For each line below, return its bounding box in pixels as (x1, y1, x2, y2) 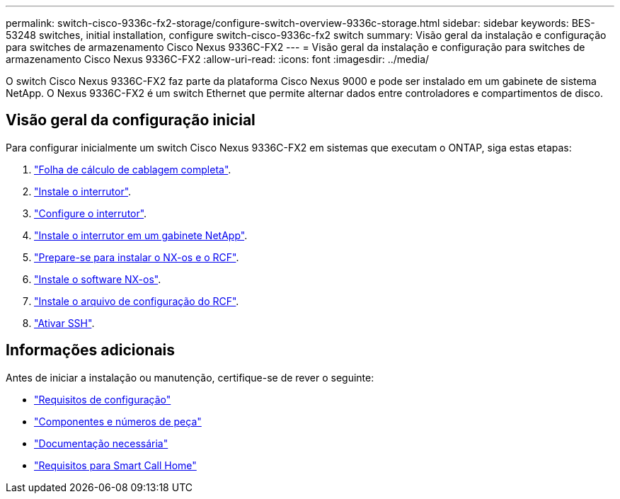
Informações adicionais (6, 341, 176, 360)
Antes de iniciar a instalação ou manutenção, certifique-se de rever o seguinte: (6, 371, 374, 384)
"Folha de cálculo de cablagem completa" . (34, 163, 231, 176)
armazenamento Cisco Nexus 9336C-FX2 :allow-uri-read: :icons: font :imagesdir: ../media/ (6, 53, 430, 65)
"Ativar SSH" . (34, 316, 95, 329)
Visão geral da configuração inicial (6, 111, 256, 130)
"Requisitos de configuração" (34, 393, 171, 406)
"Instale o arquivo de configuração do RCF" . (34, 294, 239, 307)
